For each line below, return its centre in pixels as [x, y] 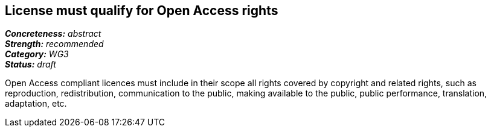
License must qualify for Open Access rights [142, 11]
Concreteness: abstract [53, 34]
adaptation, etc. [36, 104]
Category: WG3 [37, 54]
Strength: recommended [54, 44]
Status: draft [30, 64]
